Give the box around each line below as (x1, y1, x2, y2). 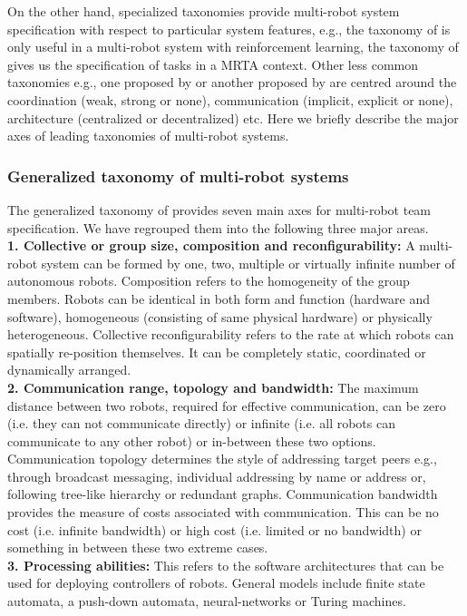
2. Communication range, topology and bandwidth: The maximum (7, 377, 419, 396)
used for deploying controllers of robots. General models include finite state (7, 573, 425, 592)
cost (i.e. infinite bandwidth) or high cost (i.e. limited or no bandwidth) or (7, 520, 422, 539)
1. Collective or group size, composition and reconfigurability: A (7, 236, 415, 255)
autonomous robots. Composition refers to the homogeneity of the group (7, 271, 410, 290)
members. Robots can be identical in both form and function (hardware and (7, 288, 431, 308)
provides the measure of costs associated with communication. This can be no (7, 503, 439, 522)
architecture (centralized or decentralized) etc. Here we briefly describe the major (7, 108, 459, 127)
